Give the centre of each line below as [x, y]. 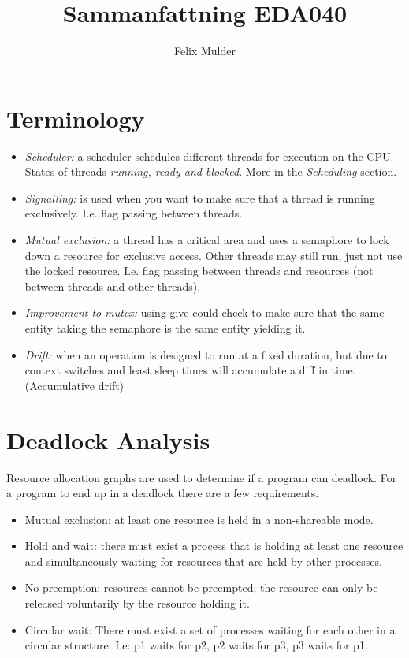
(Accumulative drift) [74, 385]
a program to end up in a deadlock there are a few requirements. [163, 493]
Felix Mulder [205, 51]
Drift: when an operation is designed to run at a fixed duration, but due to [206, 354]
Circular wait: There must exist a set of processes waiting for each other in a [210, 629]
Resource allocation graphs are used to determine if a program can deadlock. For [202, 477]
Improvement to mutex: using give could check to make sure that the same [204, 312]
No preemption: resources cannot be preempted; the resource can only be [201, 587]
